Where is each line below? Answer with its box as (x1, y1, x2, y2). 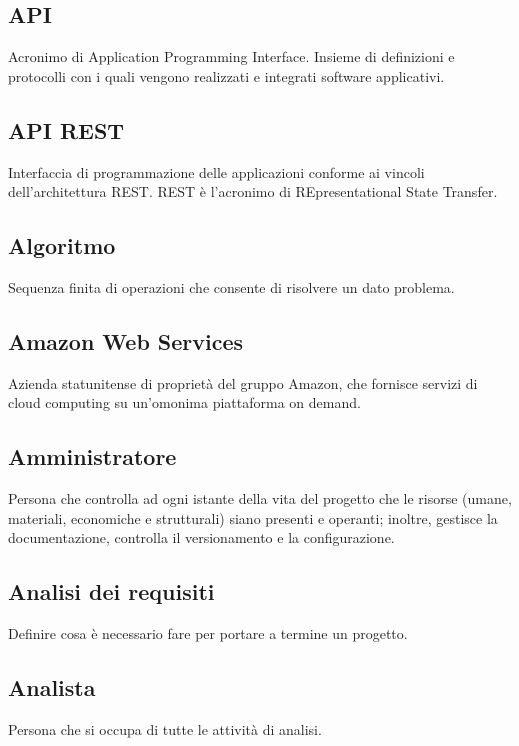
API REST (8, 114, 125, 145)
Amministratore (8, 441, 177, 472)
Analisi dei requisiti (8, 576, 215, 607)
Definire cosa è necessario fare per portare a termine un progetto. (8, 623, 408, 644)
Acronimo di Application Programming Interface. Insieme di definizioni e (8, 46, 455, 67)
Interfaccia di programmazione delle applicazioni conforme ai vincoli (8, 161, 425, 182)
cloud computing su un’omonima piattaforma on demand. (8, 392, 361, 413)
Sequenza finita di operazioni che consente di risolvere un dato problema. (8, 276, 455, 297)
